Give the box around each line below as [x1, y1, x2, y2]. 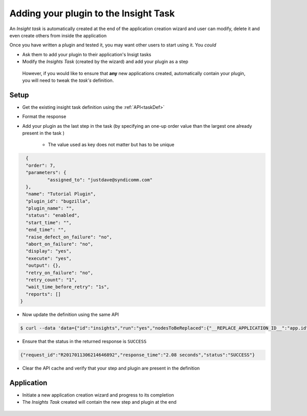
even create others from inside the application [9, 32, 107, 38]
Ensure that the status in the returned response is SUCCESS [22, 338, 147, 344]
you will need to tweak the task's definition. [22, 77, 114, 83]
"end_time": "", [26, 227, 67, 233]
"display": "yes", [26, 248, 72, 254]
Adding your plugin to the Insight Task [9, 8, 175, 19]
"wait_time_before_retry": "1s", [26, 284, 109, 290]
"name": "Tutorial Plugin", [26, 191, 96, 197]
